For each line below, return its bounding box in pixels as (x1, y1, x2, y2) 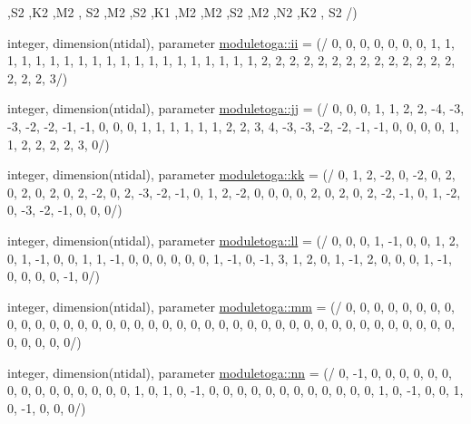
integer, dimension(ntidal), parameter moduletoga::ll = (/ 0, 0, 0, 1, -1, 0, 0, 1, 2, (7, 230, 459, 249)
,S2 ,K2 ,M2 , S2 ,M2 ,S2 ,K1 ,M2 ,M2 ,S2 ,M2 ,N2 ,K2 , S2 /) (7, 3, 358, 21)
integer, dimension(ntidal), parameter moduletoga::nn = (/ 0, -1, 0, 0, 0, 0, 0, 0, (7, 362, 452, 381)
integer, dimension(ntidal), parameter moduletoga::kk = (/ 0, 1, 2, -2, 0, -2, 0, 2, (7, 165, 456, 184)
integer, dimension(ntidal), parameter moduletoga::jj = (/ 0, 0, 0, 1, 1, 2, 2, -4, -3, (7, 99, 465, 118)
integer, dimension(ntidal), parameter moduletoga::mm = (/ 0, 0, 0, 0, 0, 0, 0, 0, (7, 296, 455, 315)
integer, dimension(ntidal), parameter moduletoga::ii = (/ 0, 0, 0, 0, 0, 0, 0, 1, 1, (7, 33, 455, 52)
